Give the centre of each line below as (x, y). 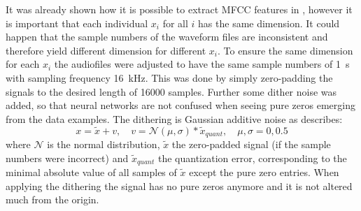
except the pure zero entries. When (264, 172)
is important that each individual (77, 23)
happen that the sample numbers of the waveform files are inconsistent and (167, 37)
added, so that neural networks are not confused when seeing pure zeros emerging (180, 105)
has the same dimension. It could (269, 23)
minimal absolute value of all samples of (91, 172)
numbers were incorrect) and (67, 158)
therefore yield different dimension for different (106, 50)
